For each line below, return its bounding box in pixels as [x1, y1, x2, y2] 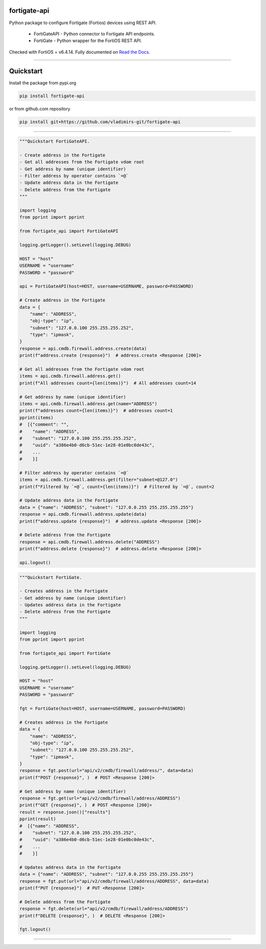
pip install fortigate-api [19, 93, 85, 99]
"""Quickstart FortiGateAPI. [19, 139, 90, 144]
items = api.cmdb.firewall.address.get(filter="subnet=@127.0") [19, 477, 178, 483]
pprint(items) [19, 415, 54, 420]
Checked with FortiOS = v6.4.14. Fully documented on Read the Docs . [9, 49, 150, 55]
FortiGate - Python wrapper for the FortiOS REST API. [33, 38, 142, 44]
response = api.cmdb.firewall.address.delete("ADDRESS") [19, 539, 160, 545]
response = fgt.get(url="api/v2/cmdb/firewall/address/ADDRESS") [19, 796, 181, 801]
